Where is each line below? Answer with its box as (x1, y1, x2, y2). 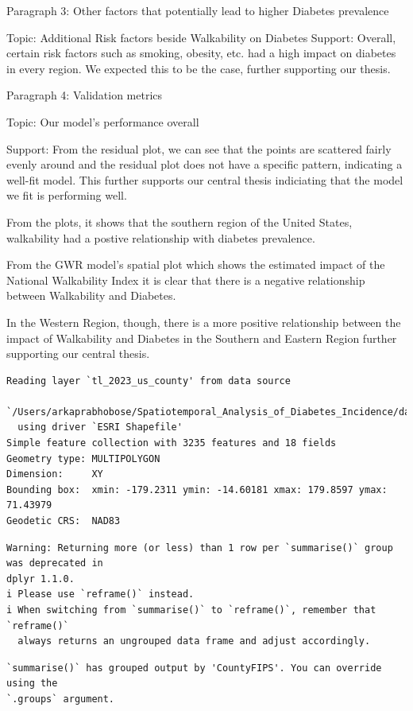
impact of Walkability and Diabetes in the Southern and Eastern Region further (6, 329, 397, 346)
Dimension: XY (6, 468, 103, 480)
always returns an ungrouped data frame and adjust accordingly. (17, 635, 371, 647)
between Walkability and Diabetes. (6, 287, 176, 304)
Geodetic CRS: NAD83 (6, 515, 121, 527)
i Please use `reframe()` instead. (6, 589, 195, 600)
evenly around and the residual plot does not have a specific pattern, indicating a (6, 156, 403, 173)
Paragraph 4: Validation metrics (6, 87, 163, 103)
